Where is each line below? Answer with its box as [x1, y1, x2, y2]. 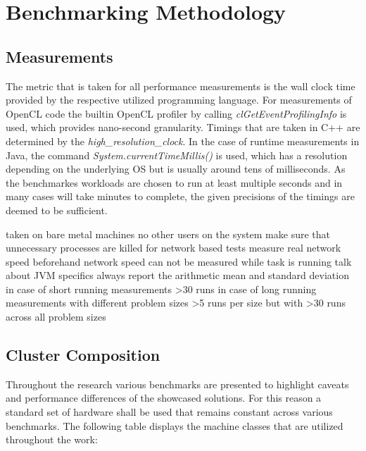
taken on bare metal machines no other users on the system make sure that [6, 226, 330, 241]
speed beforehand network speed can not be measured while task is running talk [6, 254, 352, 268]
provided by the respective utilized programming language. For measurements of [6, 92, 352, 107]
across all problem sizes [6, 309, 106, 324]
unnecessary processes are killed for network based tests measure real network [6, 240, 341, 255]
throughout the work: [6, 432, 98, 447]
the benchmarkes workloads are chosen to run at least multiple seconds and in [6, 175, 343, 190]
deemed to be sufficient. [6, 202, 108, 217]
